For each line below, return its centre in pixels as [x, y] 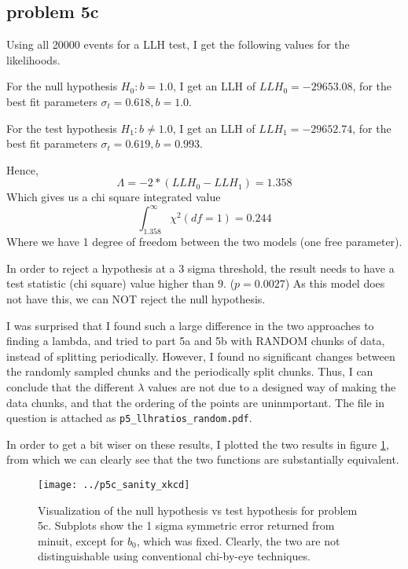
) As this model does [335, 283]
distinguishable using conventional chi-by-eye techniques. [174, 556]
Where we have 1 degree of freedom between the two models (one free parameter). [204, 242]
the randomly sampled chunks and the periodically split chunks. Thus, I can [190, 371]
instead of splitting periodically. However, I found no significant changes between [201, 356]
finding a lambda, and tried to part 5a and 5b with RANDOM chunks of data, [196, 341]
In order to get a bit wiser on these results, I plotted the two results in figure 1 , [198, 444]
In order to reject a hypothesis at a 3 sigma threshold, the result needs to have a [200, 268]
